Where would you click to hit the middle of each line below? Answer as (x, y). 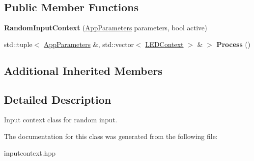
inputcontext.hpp (30, 152)
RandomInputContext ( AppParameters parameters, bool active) (106, 28)
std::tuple (18, 44)
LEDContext (164, 44)
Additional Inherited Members (83, 70)
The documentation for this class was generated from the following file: (111, 136)
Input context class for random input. (61, 120)
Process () (233, 44)
